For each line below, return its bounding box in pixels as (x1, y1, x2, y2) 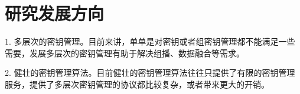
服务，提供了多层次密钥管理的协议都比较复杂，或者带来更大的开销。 (5, 78, 269, 90)
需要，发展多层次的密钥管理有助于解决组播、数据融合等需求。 (5, 46, 244, 59)
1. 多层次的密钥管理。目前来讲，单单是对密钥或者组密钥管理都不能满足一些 (5, 35, 295, 48)
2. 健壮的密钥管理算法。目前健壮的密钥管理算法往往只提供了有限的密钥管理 (5, 66, 295, 79)
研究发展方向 (5, 1, 105, 25)
